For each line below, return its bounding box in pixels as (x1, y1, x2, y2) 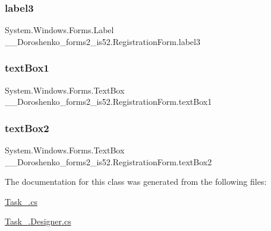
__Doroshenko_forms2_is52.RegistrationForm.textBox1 (5, 95, 212, 108)
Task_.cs (5, 195, 37, 207)
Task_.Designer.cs (5, 215, 71, 227)
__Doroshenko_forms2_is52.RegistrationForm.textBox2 (5, 155, 212, 168)
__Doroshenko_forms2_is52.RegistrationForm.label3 (5, 35, 200, 47)
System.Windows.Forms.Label (5, 24, 114, 36)
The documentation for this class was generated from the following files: (5, 175, 267, 188)
